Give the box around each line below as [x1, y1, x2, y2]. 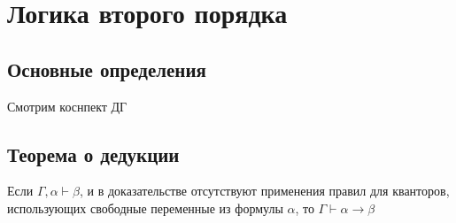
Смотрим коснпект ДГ [7, 96, 128, 115]
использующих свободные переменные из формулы [7, 198, 283, 217]
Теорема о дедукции [7, 140, 180, 167]
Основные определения [7, 55, 206, 82]
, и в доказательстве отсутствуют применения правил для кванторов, [79, 181, 450, 200]
